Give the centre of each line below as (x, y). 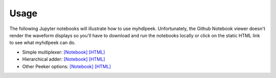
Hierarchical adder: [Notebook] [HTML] (64, 59)
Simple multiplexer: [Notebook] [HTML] (64, 52)
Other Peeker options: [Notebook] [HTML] (66, 66)
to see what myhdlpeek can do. (43, 43)
